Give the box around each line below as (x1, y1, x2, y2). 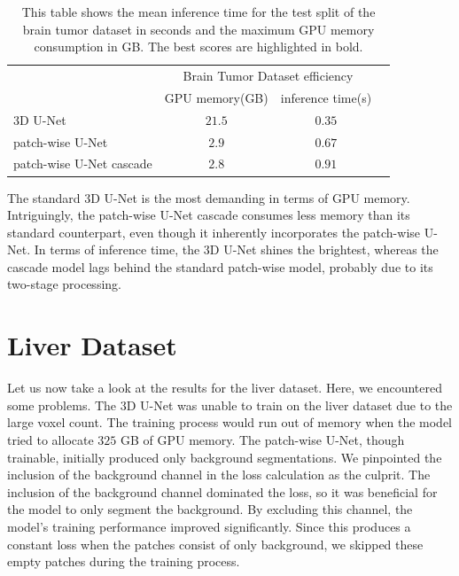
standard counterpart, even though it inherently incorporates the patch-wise (7, 222, 421, 241)
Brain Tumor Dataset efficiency (183, 66, 354, 85)
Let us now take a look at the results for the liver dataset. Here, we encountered (7, 378, 443, 397)
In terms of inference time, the (34, 240, 200, 259)
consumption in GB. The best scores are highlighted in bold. (34, 37, 363, 56)
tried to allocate (7, 430, 94, 448)
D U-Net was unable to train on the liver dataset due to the (126, 395, 453, 414)
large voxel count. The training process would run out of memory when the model (7, 413, 453, 432)
